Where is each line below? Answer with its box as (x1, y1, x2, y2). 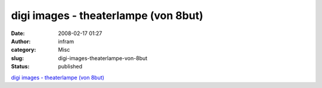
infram (58, 37, 75, 45)
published (58, 63, 83, 70)
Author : (11, 37, 31, 45)
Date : (11, 30, 25, 37)
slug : (11, 54, 24, 62)
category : (11, 46, 36, 54)
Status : (11, 63, 30, 70)
